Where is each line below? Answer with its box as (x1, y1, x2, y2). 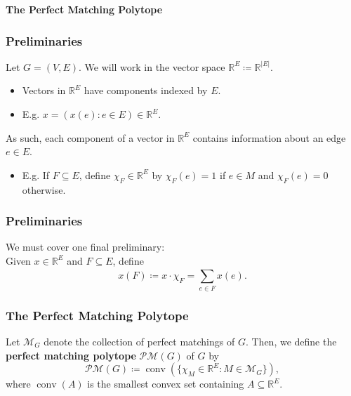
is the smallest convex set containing (87, 376, 244, 391)
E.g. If (22, 167, 50, 182)
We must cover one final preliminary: (6, 239, 165, 254)
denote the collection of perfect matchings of (44, 334, 235, 348)
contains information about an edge (192, 130, 346, 145)
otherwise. (22, 182, 66, 197)
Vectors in (22, 83, 66, 98)
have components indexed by (84, 83, 208, 98)
